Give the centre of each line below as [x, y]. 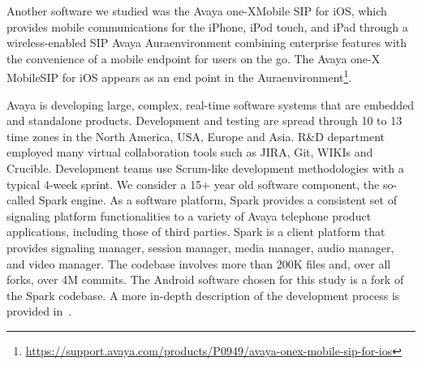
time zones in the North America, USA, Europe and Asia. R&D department [196, 136]
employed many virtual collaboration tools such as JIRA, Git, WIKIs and [190, 152]
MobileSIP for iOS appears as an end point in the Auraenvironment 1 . [179, 76]
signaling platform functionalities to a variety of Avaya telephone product [189, 215]
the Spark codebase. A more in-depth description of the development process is [203, 295]
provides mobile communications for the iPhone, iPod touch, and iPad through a [207, 26]
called [21, 200]
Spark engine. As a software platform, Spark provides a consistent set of [217, 200]
